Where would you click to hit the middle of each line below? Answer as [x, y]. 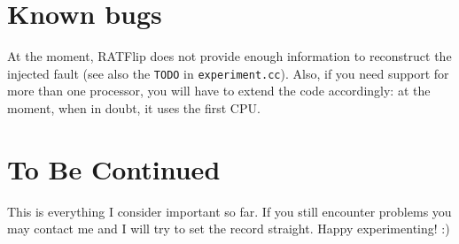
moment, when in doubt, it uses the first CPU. [134, 107]
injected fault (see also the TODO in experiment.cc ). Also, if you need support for [228, 73]
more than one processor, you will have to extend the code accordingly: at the [219, 91]
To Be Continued [114, 168]
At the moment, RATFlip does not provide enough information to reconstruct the [229, 56]
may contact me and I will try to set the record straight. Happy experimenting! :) [229, 229]
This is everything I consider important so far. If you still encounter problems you [229, 211]
